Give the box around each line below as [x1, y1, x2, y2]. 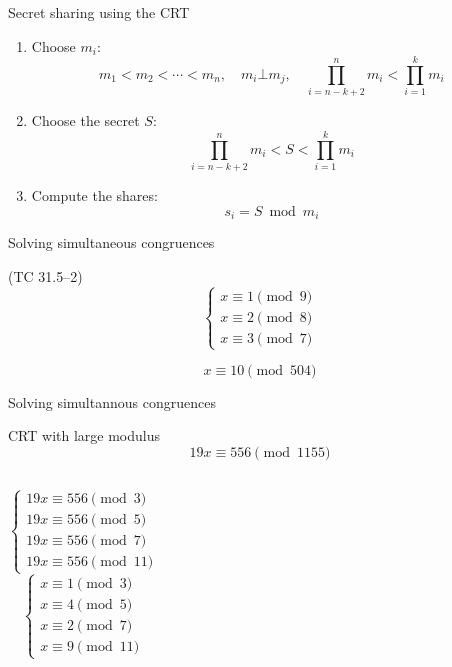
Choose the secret [31, 110, 140, 131]
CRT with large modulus [8, 425, 160, 446]
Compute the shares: [31, 185, 158, 206]
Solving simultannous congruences [8, 391, 216, 412]
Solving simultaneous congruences [8, 232, 215, 253]
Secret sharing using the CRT [8, 2, 190, 22]
